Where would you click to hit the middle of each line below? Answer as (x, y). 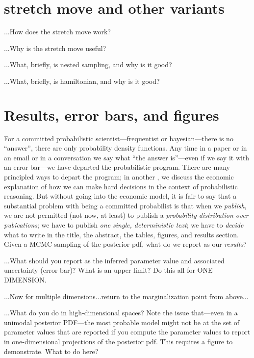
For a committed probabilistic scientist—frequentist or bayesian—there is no (119, 138)
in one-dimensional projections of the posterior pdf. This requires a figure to (118, 341)
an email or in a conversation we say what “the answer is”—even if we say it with (127, 157)
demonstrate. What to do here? (51, 351)
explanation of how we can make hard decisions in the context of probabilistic (121, 186)
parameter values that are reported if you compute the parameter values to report (127, 332)
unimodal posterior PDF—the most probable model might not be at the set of (122, 322)
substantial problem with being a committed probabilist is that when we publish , (125, 205)
